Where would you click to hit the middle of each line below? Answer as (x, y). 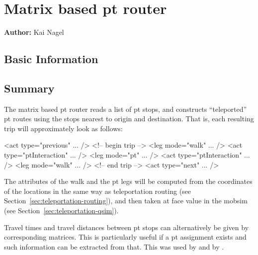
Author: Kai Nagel (34, 32)
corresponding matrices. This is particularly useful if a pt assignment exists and (125, 237)
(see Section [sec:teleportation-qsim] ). (61, 211)
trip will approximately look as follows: (63, 128)
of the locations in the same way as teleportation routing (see (98, 191)
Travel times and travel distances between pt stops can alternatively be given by (127, 227)
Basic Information (51, 59)
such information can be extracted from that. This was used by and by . (114, 246)
